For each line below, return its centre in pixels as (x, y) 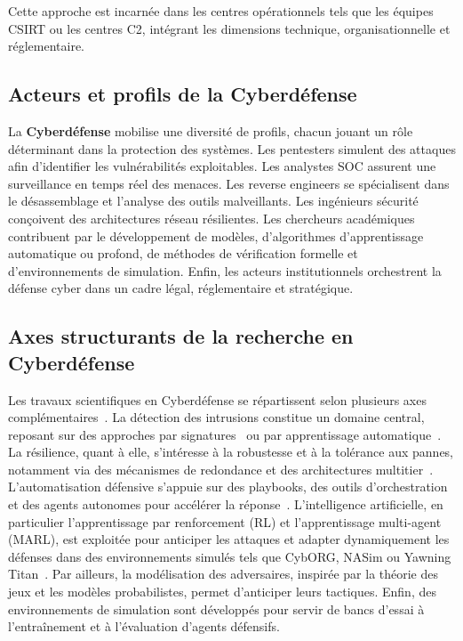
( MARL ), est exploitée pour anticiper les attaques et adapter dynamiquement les (229, 539)
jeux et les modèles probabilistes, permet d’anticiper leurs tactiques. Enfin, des (222, 592)
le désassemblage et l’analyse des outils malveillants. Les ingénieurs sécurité (213, 201)
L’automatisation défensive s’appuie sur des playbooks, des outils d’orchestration (228, 487)
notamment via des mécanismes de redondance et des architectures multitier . (221, 469)
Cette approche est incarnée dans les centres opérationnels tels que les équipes (221, 11)
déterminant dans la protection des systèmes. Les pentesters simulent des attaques (232, 148)
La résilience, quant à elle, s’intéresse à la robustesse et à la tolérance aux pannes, (231, 452)
